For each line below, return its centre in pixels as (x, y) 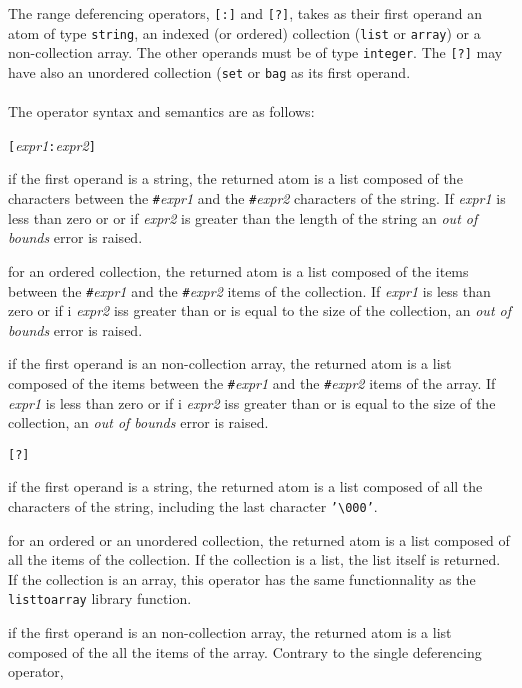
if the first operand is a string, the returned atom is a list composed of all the (245, 486)
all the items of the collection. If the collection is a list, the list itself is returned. (254, 559)
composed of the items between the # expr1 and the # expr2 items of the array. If (252, 382)
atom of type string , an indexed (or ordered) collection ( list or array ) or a (244, 32)
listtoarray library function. (100, 598)
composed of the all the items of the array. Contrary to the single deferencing (245, 651)
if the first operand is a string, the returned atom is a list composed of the (235, 178)
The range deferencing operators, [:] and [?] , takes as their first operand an (245, 13)
